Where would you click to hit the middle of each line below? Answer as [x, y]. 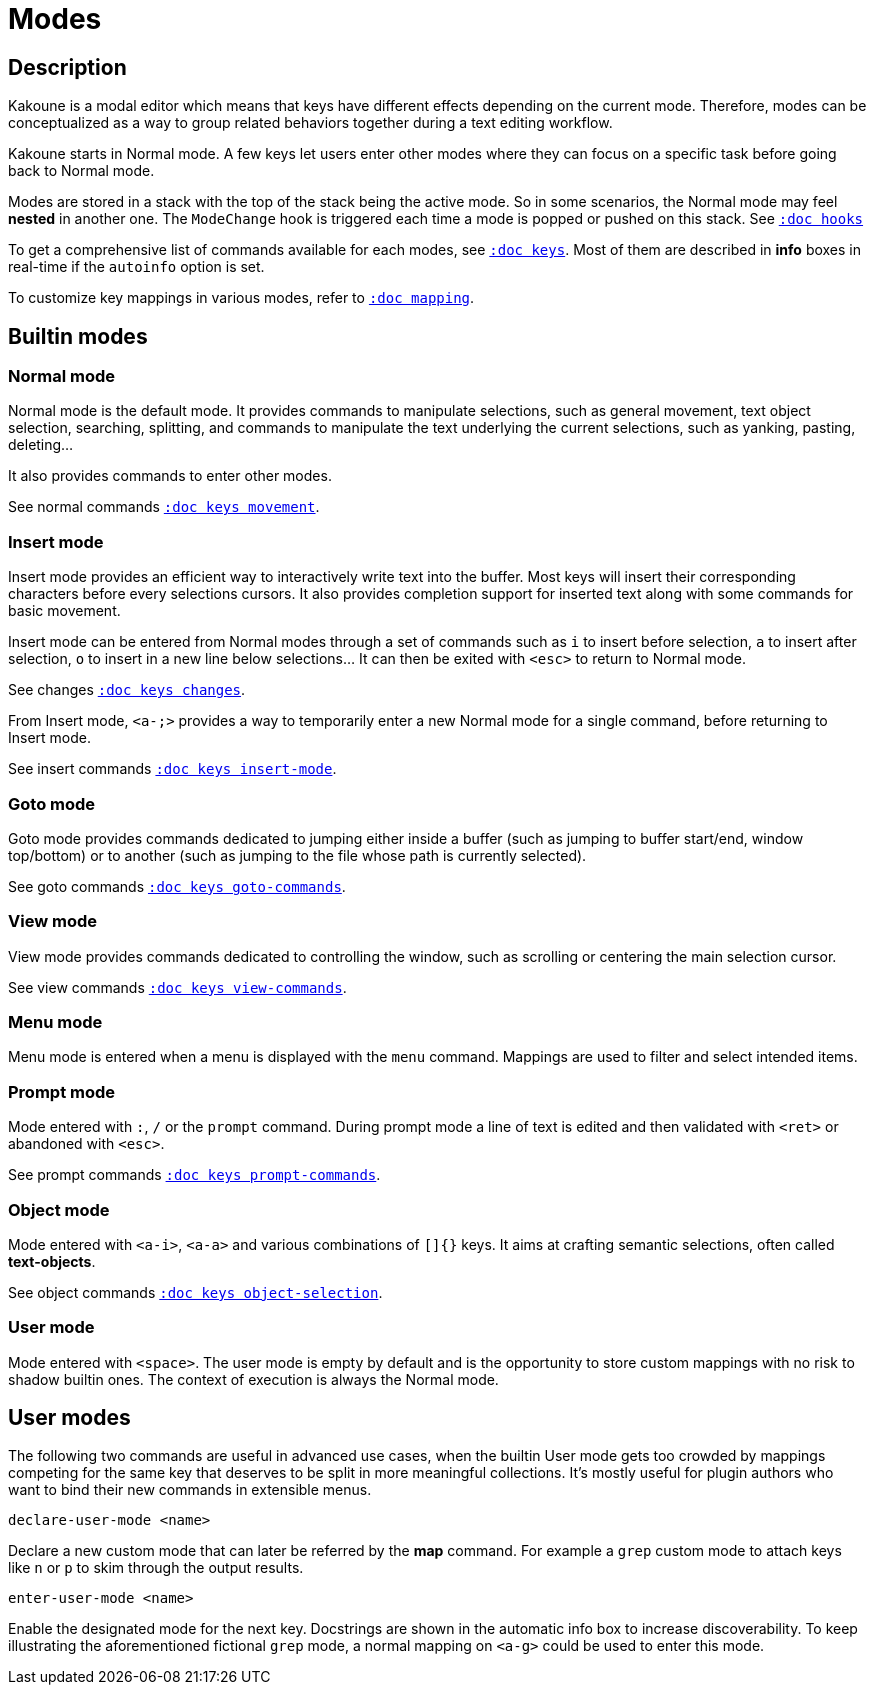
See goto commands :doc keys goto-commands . [177, 886]
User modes [69, 1418]
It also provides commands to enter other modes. [170, 476]
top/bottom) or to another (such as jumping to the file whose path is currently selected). [297, 855]
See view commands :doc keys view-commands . [177, 987]
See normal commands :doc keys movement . [164, 507]
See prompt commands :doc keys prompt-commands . [194, 1175]
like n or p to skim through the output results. [156, 1568]
